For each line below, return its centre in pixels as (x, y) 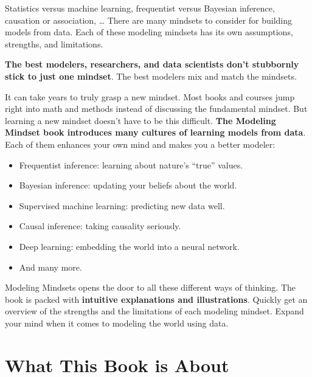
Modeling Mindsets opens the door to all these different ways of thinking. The (151, 287)
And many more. (50, 267)
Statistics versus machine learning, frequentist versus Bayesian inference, (140, 8)
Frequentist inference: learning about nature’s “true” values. (131, 164)
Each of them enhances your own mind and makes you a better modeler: (140, 144)
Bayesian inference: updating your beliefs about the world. (128, 185)
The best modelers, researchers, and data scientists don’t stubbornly (152, 64)
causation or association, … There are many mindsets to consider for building (149, 20)
